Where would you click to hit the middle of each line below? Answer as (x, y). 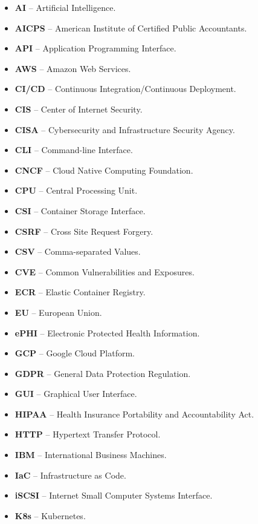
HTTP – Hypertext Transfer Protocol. (88, 434)
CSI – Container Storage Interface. (80, 210)
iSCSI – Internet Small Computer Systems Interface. (114, 495)
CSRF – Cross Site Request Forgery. (84, 231)
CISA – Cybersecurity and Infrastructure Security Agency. (125, 129)
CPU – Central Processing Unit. (76, 190)
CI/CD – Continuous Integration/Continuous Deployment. (125, 89)
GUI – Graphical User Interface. (76, 394)
